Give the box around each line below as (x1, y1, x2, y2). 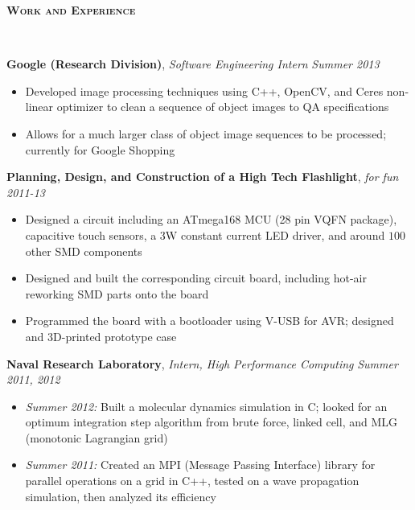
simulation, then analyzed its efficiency (25, 487, 216, 504)
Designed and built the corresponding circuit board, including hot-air (25, 269, 367, 286)
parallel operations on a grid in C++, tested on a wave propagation (25, 472, 360, 489)
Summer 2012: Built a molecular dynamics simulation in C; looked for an (25, 397, 388, 414)
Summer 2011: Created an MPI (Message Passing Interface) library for (25, 456, 376, 473)
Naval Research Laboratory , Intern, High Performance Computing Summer (6, 355, 398, 372)
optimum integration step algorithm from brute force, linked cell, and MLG (25, 413, 398, 430)
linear (25, 98, 54, 115)
